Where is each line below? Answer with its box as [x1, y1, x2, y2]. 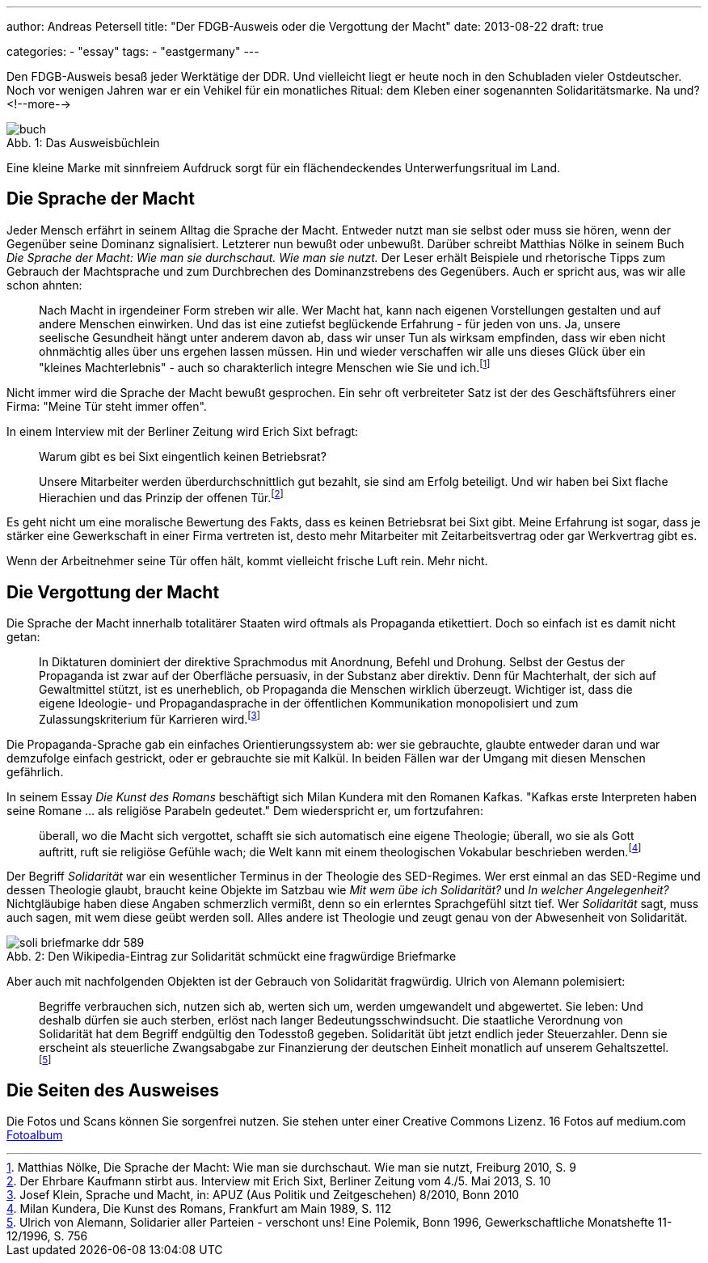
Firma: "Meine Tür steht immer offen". [6, 399, 207, 413]
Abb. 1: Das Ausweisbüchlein [6, 136, 160, 150]
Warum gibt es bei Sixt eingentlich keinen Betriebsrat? [39, 449, 327, 463]
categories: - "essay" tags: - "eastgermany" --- [6, 44, 259, 58]
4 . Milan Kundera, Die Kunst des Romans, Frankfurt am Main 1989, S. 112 [6, 1202, 392, 1216]
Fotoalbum [6, 1128, 63, 1143]
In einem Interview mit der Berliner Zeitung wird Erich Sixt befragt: [6, 424, 359, 438]
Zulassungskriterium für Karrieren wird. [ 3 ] [39, 710, 261, 726]
